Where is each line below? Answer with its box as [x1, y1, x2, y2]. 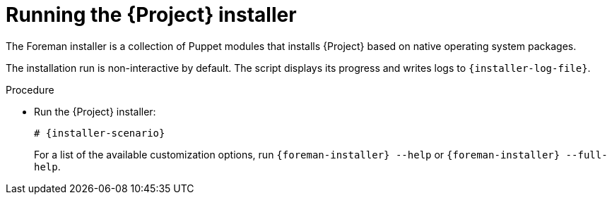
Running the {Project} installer [6, 3, 297, 27]
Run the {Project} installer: [34, 105, 156, 118]
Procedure [6, 83, 54, 96]
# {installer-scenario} [34, 127, 165, 139]
